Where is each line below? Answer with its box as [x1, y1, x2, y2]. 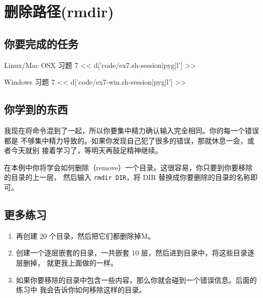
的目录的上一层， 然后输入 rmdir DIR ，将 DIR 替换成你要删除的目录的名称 [4, 172, 251, 182]
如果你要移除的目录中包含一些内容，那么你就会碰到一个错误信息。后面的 [16, 274, 257, 285]
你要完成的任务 [4, 35, 78, 51]
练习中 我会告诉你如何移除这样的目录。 [16, 284, 146, 295]
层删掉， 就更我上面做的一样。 [16, 257, 118, 268]
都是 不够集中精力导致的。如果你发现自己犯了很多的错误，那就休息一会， [4, 135, 247, 145]
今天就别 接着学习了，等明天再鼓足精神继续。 [11, 145, 162, 156]
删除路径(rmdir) [4, 1, 114, 22]
